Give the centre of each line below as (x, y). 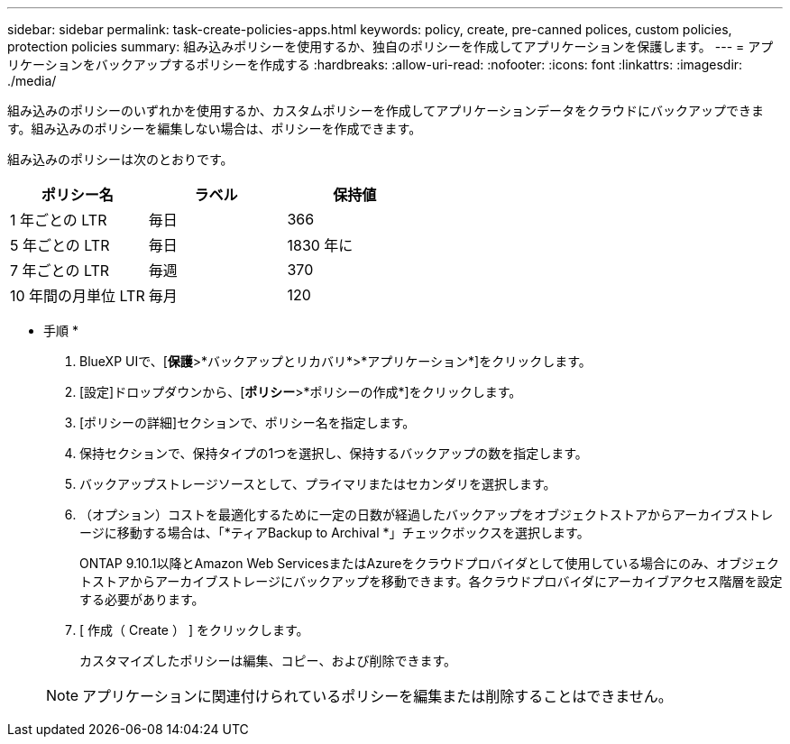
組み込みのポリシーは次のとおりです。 (120, 159)
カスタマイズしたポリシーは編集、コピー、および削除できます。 (268, 661)
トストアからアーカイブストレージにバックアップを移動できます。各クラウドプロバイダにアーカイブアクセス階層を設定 (431, 581)
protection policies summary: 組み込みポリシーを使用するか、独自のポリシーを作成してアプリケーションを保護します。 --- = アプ (390, 46)
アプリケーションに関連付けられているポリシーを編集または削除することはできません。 (377, 696)
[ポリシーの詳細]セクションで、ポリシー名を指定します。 (248, 423)
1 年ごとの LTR (59, 220)
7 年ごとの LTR (60, 271)
